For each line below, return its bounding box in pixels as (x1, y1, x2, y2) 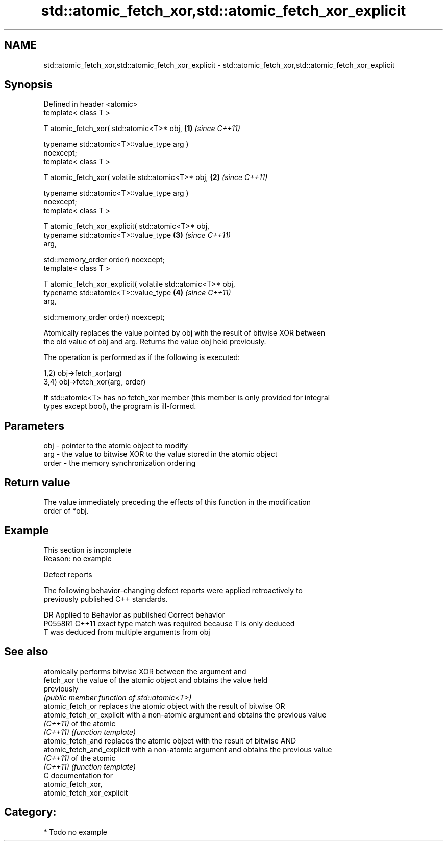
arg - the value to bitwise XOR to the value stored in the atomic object (43, 450, 278, 459)
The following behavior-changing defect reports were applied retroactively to (43, 585, 303, 595)
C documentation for (43, 771, 113, 780)
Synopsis (4, 78, 53, 91)
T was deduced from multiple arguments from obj (43, 627, 210, 636)
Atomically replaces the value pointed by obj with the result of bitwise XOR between (43, 328, 326, 338)
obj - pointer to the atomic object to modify (43, 441, 188, 450)
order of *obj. (43, 506, 89, 516)
